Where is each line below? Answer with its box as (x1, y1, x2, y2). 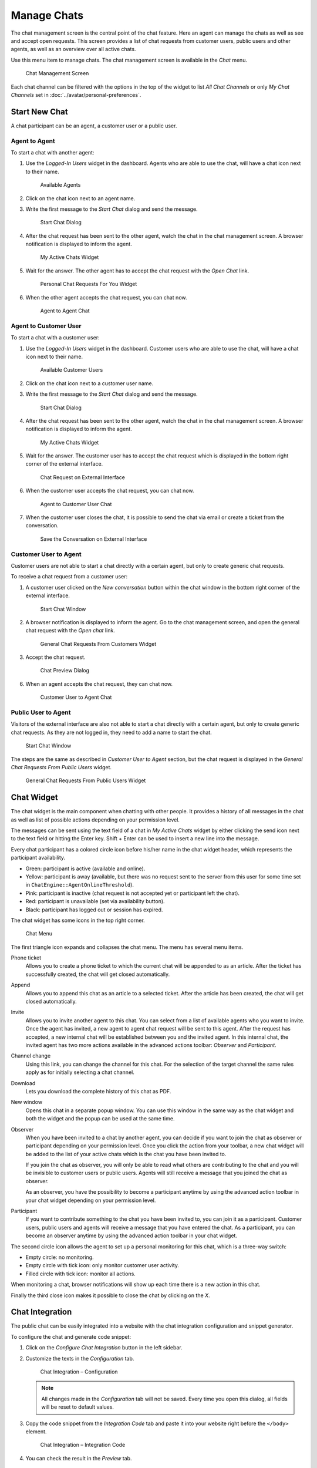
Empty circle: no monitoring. (25, 1254, 94, 1261)
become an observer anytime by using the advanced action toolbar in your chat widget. (25, 1232, 238, 1239)
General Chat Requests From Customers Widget (40, 640, 157, 647)
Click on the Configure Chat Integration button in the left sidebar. (25, 1344, 183, 1351)
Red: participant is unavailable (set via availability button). (25, 898, 165, 905)
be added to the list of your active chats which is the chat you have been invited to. (25, 1150, 227, 1157)
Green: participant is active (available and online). (25, 865, 146, 872)
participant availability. (11, 854, 66, 861)
